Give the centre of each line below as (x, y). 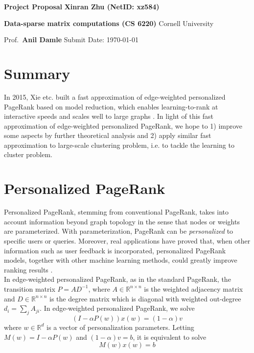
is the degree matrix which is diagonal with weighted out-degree (145, 298)
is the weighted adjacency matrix (194, 288)
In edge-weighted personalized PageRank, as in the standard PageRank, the (117, 279)
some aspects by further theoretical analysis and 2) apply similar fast (108, 135)
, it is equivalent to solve (170, 337)
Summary (37, 73)
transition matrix (30, 288)
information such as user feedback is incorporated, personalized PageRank (115, 250)
